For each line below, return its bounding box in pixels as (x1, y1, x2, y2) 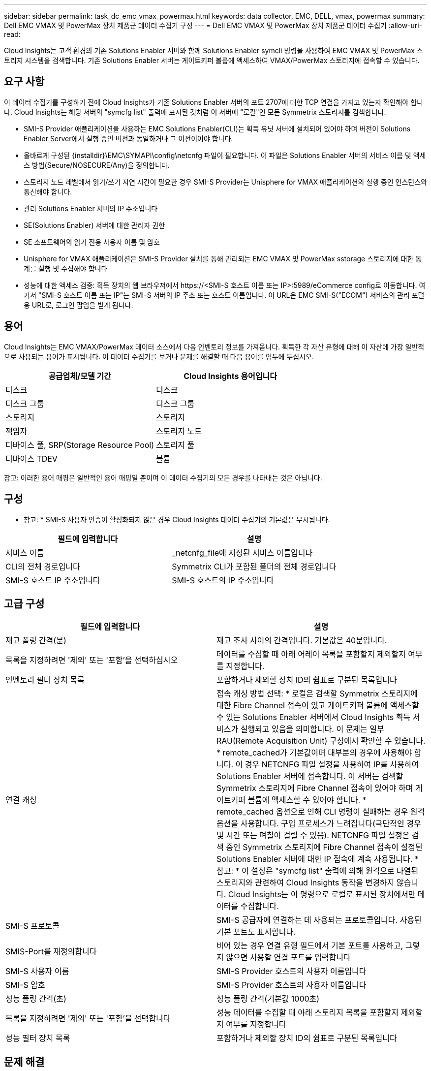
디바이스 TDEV (5, 453, 58, 464)
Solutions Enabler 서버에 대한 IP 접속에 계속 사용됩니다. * (216, 854, 419, 864)
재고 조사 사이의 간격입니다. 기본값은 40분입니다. (216, 635, 387, 646)
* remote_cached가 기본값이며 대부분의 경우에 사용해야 (216, 748, 412, 758)
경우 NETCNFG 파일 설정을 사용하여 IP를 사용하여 (245, 759, 419, 770)
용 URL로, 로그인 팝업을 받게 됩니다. (24, 300, 133, 309)
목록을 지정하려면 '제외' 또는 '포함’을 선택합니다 (5, 1013, 171, 1024)
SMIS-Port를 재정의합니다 (5, 946, 97, 957)
